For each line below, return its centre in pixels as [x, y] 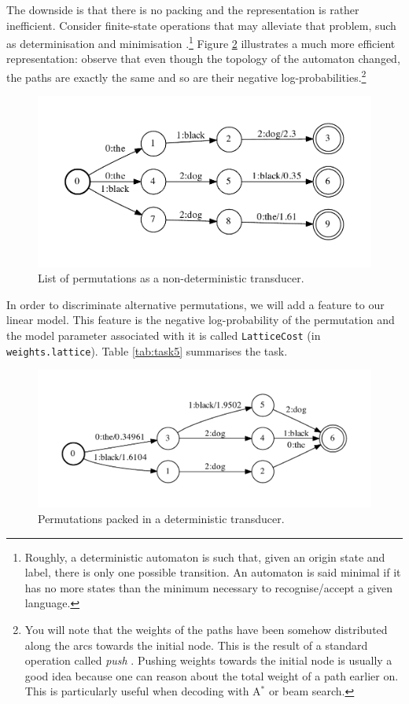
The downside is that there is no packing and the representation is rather [183, 9]
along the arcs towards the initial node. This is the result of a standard [196, 645]
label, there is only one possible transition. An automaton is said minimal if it [213, 572]
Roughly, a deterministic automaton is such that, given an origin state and [205, 557]
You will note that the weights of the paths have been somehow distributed [206, 629]
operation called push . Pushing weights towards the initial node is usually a [208, 660]
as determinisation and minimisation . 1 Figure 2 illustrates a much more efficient [201, 42]
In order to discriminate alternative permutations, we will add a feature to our [195, 304]
